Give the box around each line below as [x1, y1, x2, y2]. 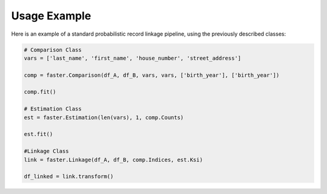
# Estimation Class [24, 106, 82, 112]
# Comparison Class [24, 46, 82, 53]
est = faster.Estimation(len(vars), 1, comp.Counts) [24, 114, 184, 121]
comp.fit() [24, 88, 56, 95]
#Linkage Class [24, 148, 69, 155]
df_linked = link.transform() [24, 173, 114, 180]
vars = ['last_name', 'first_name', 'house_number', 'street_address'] [24, 54, 242, 62]
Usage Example [11, 9, 91, 22]
